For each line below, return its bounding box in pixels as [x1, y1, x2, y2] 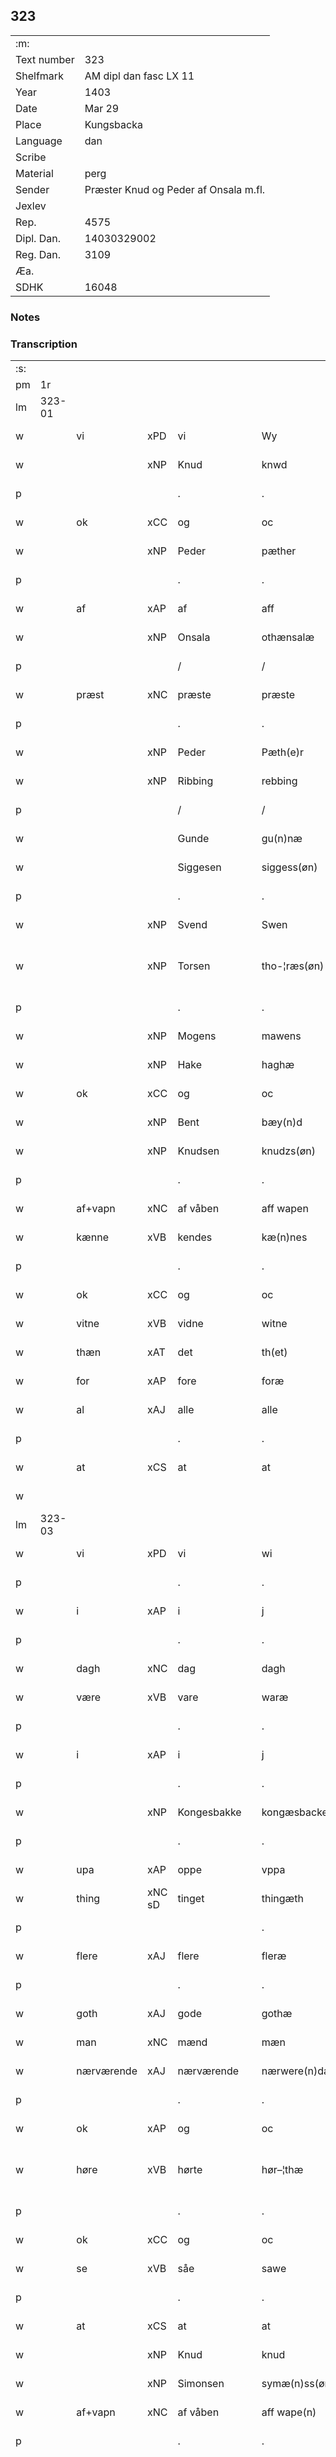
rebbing [261, 774, 298, 788]
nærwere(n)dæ [261, 2064, 333, 2078]
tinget [177, 1892, 205, 1906]
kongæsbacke [261, 1805, 328, 1819]
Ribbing [177, 774, 214, 788]
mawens [261, 1029, 302, 1043]
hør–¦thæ [261, 2163, 304, 2177]
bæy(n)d [261, 1115, 303, 1129]
